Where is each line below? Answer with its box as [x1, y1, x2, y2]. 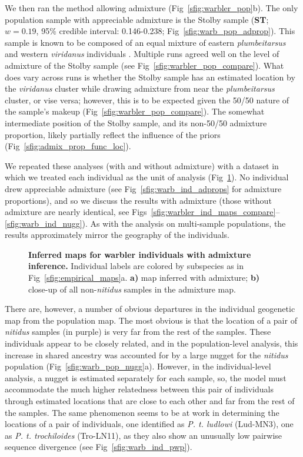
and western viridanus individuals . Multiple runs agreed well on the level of [5, 48, 279, 60]
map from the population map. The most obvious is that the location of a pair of [5, 314, 297, 326]
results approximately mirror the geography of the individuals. [5, 228, 230, 241]
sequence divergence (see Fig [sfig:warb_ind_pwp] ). [5, 441, 192, 453]
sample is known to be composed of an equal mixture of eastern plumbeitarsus [5, 36, 286, 48]
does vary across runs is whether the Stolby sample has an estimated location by [5, 70, 295, 83]
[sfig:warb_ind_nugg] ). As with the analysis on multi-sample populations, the [5, 217, 286, 229]
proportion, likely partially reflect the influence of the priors [5, 128, 221, 140]
